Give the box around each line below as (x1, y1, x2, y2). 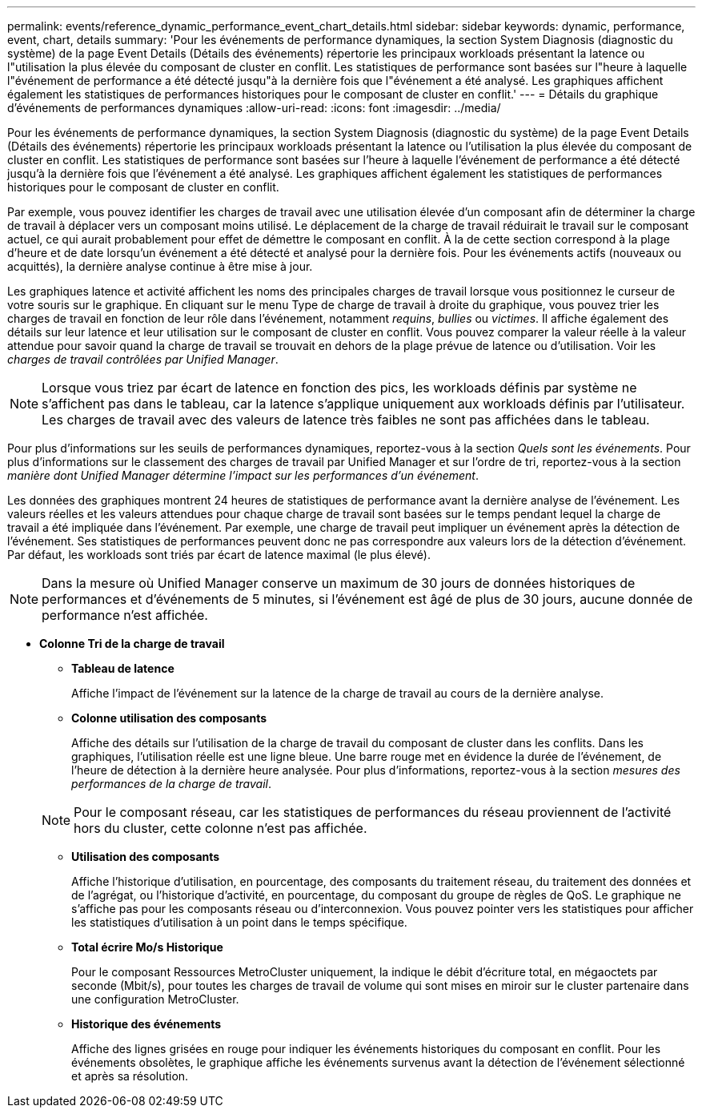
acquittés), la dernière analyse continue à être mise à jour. (7, 259, 313, 273)
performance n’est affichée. (42, 607, 208, 623)
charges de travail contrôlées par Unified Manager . (7, 352, 279, 366)
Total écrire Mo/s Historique (71, 940, 223, 954)
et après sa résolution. (71, 1069, 189, 1083)
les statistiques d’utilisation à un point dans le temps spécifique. (71, 915, 407, 929)
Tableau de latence (71, 662, 174, 675)
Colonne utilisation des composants (71, 711, 267, 725)
